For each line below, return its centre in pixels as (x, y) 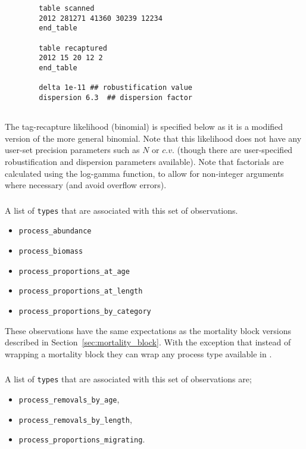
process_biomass (51, 252)
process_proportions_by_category (85, 311)
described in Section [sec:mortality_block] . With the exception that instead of (148, 342)
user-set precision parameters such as (72, 150)
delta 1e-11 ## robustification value (115, 88)
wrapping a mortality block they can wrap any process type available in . (138, 353)
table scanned (67, 8)
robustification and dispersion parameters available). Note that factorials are (144, 161)
